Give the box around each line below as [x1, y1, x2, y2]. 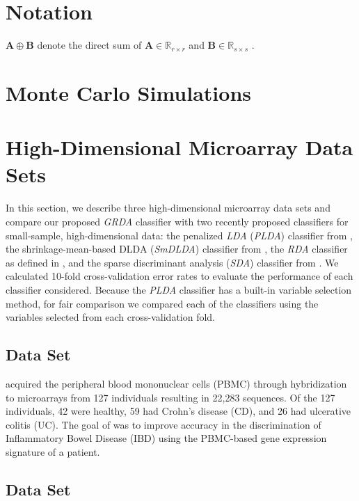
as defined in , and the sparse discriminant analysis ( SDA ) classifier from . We [6, 255, 339, 269]
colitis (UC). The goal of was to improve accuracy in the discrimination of [6, 417, 321, 431]
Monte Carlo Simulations [6, 78, 251, 106]
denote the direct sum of [37, 38, 142, 52]
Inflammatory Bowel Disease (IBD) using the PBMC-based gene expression [6, 431, 327, 445]
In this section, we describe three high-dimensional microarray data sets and [6, 200, 330, 215]
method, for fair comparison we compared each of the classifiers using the [6, 296, 319, 310]
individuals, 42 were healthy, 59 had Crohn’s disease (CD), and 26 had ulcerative [6, 404, 351, 418]
